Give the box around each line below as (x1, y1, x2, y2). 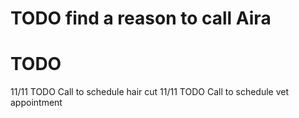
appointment (10, 97, 63, 109)
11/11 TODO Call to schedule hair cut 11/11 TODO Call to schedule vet (10, 86, 290, 98)
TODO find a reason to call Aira (10, 7, 272, 30)
